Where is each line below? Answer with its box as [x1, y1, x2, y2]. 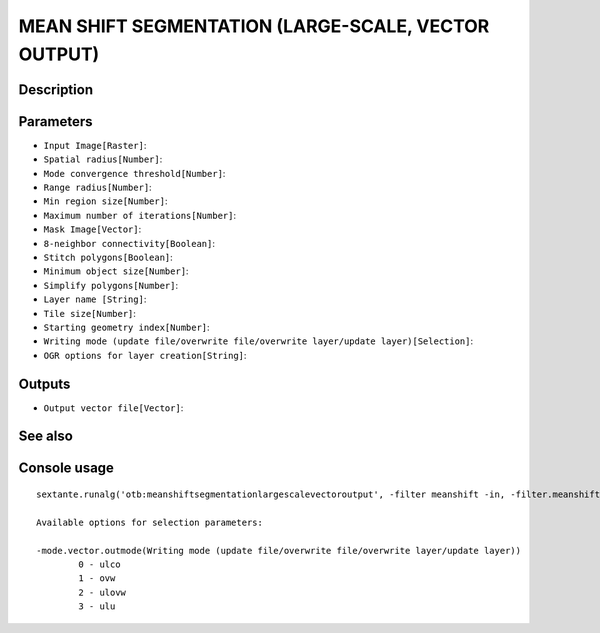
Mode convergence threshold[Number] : [43, 167, 226, 179]
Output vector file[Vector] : [43, 401, 184, 414]
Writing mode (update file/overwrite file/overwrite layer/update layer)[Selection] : [43, 335, 474, 347]
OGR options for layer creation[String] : [43, 349, 247, 361]
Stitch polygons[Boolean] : [43, 251, 174, 263]
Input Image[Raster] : [43, 139, 147, 151]
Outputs [18, 375, 71, 392]
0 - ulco [78, 559, 121, 570]
